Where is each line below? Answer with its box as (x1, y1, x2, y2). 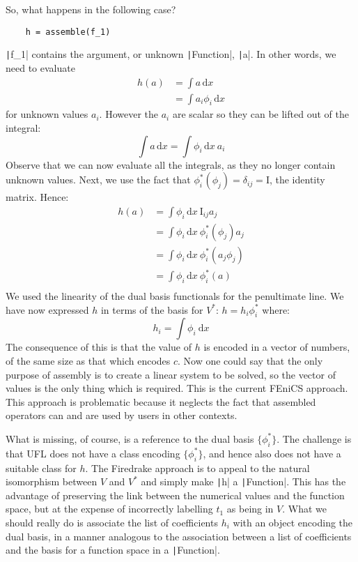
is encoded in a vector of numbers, (203, 340, 350, 354)
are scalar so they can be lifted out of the (172, 107, 349, 121)
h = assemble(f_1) (25, 26, 111, 37)
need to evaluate (6, 60, 75, 75)
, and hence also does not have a (203, 446, 341, 460)
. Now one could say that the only (178, 353, 323, 367)
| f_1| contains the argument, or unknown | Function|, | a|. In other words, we (6, 47, 336, 61)
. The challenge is (277, 431, 352, 446)
